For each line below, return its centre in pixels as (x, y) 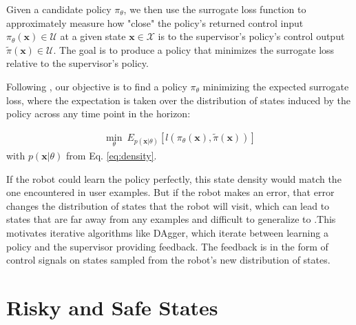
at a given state (93, 36)
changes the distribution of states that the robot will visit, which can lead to (168, 205)
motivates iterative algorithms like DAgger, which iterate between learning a (167, 232)
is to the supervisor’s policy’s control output (251, 36)
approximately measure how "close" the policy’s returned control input (155, 22)
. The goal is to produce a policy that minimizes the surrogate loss (194, 49)
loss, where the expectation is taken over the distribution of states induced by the (178, 100)
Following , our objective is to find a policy (97, 86)
